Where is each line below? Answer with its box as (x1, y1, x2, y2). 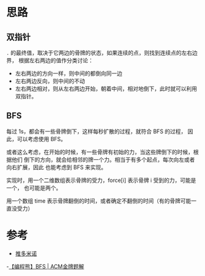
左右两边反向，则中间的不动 (15, 78, 85, 84)
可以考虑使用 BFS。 (16, 135, 67, 142)
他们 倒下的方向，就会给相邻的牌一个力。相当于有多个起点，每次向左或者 (11, 156, 195, 163)
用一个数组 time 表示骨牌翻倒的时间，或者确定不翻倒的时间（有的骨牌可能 (6, 197, 192, 205)
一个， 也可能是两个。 (6, 184, 62, 191)
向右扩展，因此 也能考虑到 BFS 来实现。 (6, 163, 107, 171)
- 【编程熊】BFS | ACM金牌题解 (6, 263, 84, 270)
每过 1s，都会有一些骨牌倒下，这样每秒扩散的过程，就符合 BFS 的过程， (6, 128, 187, 135)
